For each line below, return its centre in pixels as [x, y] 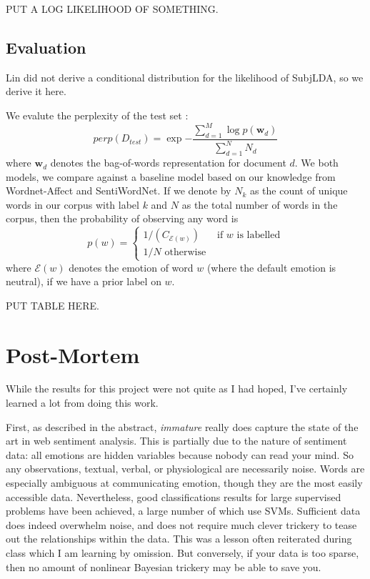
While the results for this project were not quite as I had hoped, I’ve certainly [177, 389]
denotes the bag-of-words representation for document [168, 163]
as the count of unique [299, 190]
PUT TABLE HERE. [52, 305]
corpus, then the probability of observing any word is [122, 218]
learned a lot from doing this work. [82, 403]
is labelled [259, 236]
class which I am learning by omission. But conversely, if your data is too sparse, [182, 553]
